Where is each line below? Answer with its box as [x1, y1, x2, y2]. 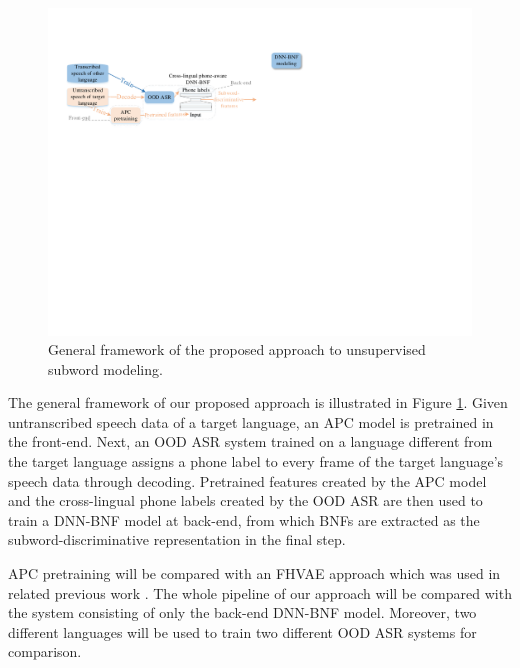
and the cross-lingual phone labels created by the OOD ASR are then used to [8, 490, 483, 511]
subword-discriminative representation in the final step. [8, 529, 346, 550]
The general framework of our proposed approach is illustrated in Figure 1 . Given [8, 392, 508, 413]
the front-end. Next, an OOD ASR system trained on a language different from [8, 431, 493, 452]
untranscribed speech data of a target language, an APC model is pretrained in [8, 411, 494, 432]
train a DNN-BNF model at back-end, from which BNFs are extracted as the [8, 509, 480, 530]
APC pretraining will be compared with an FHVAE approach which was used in [8, 563, 501, 584]
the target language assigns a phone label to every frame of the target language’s [8, 451, 504, 472]
